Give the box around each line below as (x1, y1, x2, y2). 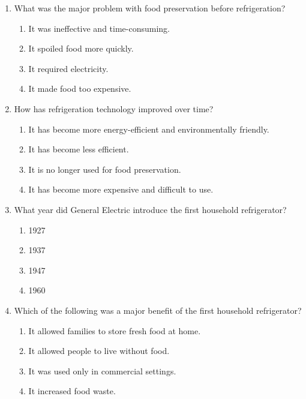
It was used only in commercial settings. (28, 364, 176, 377)
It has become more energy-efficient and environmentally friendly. (28, 122, 269, 135)
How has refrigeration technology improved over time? (14, 102, 214, 115)
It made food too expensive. (28, 82, 131, 95)
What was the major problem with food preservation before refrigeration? (14, 2, 286, 14)
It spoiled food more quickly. (28, 42, 134, 55)
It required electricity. (28, 62, 109, 74)
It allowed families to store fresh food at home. (28, 324, 201, 337)
